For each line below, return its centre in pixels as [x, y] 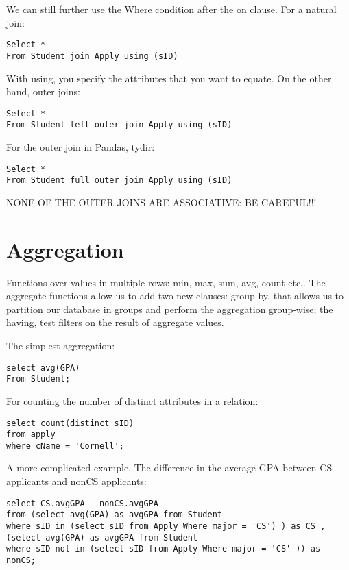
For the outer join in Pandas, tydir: [81, 147]
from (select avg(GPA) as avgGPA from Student [114, 515]
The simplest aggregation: [61, 345]
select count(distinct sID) [70, 423]
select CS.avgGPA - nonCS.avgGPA [82, 503]
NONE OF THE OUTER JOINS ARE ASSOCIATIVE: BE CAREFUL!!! [161, 202]
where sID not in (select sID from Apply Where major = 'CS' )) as [164, 549]
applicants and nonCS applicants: [76, 481]
